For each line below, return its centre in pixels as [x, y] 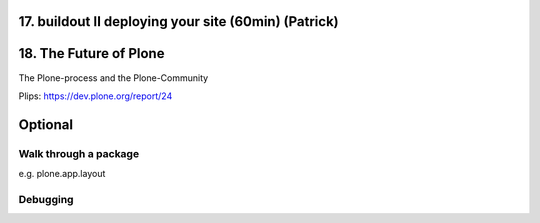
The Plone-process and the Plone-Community [113, 77]
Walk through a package [79, 153]
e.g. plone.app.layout [62, 174]
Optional [46, 124]
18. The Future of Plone [91, 53]
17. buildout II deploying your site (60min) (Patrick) [178, 21]
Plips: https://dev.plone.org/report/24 [95, 96]
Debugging [46, 199]
